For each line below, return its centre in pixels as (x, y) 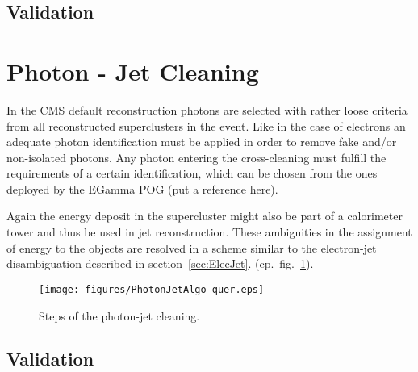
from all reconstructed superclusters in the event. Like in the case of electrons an (206, 125)
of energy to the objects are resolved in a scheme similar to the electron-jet (192, 247)
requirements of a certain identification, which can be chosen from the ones (192, 173)
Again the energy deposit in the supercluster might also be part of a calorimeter (205, 216)
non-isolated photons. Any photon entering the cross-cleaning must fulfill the (196, 157)
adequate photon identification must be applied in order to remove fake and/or (202, 142)
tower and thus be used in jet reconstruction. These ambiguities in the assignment (209, 232)
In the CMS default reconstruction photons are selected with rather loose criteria (207, 109)
